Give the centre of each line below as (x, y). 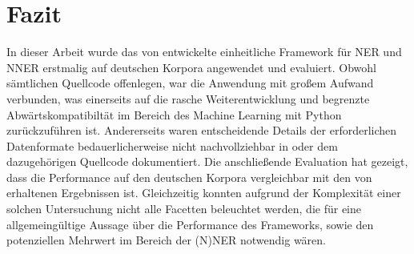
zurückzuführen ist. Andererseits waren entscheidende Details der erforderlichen (202, 130)
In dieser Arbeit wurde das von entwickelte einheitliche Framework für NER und (204, 52)
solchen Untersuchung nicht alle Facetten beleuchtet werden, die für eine (184, 209)
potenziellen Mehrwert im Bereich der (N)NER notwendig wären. (166, 240)
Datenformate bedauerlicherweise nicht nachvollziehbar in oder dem (172, 145)
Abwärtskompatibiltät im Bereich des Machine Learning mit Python (174, 114)
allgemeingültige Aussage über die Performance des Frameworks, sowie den (190, 224)
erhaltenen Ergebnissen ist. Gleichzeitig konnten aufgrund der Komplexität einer (204, 193)
